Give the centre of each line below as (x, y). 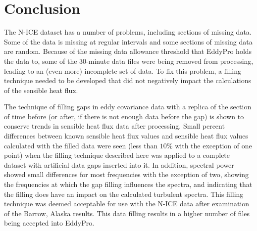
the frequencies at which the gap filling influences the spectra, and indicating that (128, 184)
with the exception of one (213, 145)
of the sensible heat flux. (41, 90)
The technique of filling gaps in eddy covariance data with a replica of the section (128, 107)
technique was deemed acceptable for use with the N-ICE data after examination (127, 204)
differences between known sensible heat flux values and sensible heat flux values (126, 136)
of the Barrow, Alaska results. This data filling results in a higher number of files (127, 213)
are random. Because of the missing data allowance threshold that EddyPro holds (128, 51)
